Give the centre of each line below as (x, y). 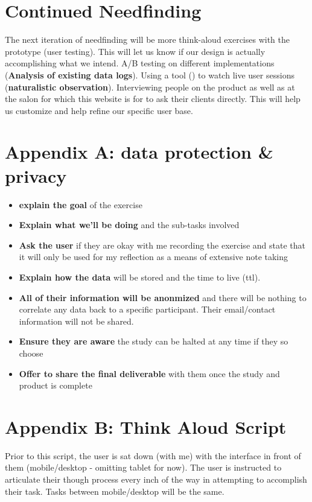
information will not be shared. (76, 321)
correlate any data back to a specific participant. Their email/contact (147, 309)
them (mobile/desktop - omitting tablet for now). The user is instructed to (143, 467)
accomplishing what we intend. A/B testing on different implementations (140, 63)
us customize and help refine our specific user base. (99, 110)
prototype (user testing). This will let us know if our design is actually (135, 51)
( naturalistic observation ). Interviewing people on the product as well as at (150, 87)
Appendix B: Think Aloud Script (146, 426)
